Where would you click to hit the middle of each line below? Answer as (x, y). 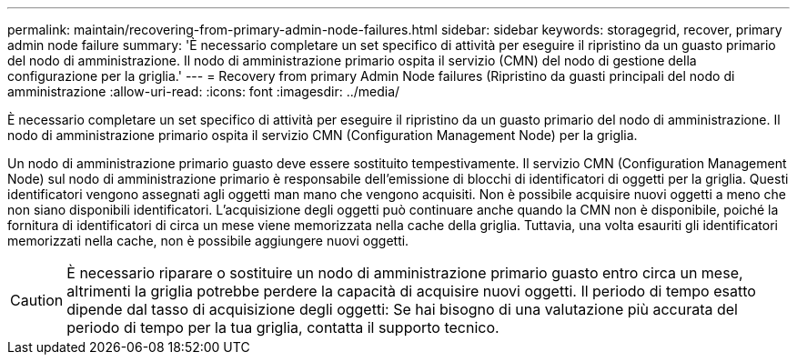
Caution (37, 300)
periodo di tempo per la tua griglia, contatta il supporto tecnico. (283, 327)
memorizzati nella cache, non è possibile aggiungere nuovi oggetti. (208, 241)
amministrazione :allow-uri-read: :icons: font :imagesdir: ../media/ (204, 91)
